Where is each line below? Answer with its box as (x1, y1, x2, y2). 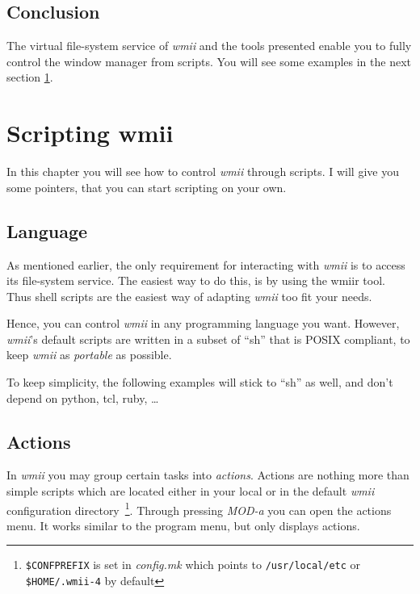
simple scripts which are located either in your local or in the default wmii (6, 483, 375, 500)
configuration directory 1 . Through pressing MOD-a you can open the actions (6, 499, 392, 518)
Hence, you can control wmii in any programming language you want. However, (6, 315, 400, 332)
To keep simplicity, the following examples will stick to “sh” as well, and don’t (6, 374, 393, 391)
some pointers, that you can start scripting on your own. (6, 178, 287, 195)
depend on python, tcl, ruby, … (6, 389, 159, 406)
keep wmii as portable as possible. (6, 346, 172, 363)
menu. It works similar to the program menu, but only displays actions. (6, 517, 360, 533)
